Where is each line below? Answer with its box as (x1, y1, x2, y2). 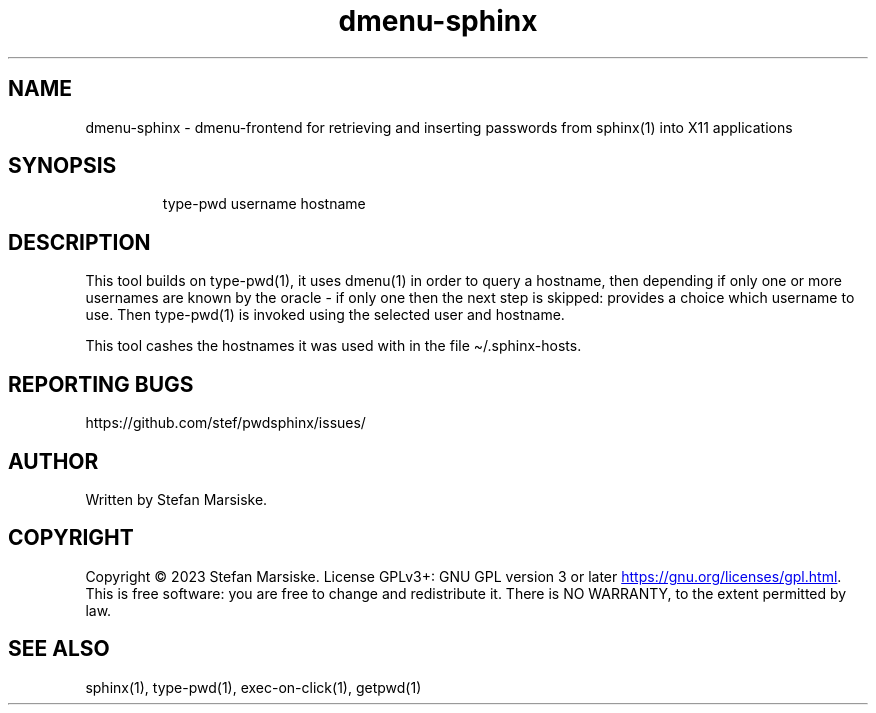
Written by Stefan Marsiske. (85, 490, 268, 508)
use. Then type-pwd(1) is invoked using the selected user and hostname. (85, 306, 565, 324)
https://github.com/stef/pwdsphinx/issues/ (85, 414, 366, 432)
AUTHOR (8, 448, 99, 474)
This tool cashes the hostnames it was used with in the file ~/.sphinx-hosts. (85, 337, 582, 355)
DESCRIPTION (8, 229, 151, 255)
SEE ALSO (8, 636, 110, 662)
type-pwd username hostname (162, 195, 366, 213)
